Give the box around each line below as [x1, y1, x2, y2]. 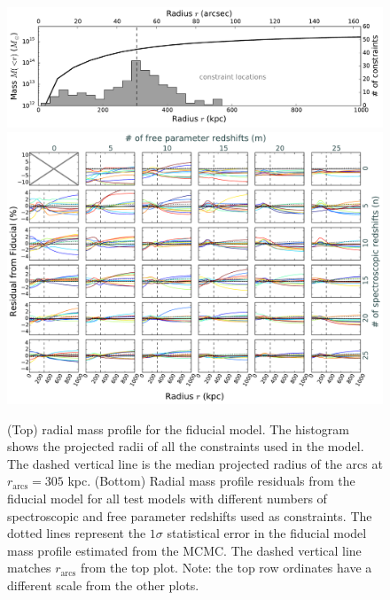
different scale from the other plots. [7, 575, 199, 594]
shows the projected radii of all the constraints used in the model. [7, 437, 364, 456]
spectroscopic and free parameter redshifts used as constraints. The [7, 506, 372, 525]
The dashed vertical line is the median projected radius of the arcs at [7, 454, 383, 472]
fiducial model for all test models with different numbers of [7, 489, 327, 508]
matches [7, 558, 51, 577]
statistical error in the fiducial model [167, 524, 367, 542]
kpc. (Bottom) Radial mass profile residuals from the [67, 471, 355, 490]
